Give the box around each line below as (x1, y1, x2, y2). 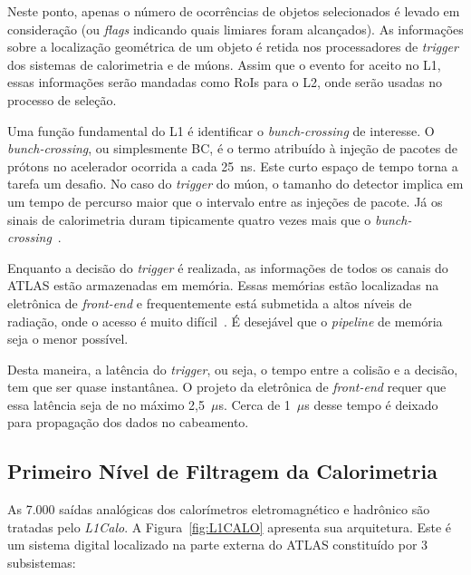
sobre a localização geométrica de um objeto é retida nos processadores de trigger (7, 37, 458, 56)
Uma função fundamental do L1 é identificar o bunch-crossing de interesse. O (7, 121, 435, 140)
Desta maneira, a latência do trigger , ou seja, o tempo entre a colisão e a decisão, (7, 359, 458, 378)
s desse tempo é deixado (304, 395, 438, 414)
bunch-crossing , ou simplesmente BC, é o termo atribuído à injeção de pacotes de (7, 139, 457, 158)
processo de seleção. (7, 90, 117, 109)
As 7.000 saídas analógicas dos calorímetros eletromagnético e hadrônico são (7, 500, 430, 519)
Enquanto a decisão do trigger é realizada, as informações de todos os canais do (7, 258, 448, 277)
